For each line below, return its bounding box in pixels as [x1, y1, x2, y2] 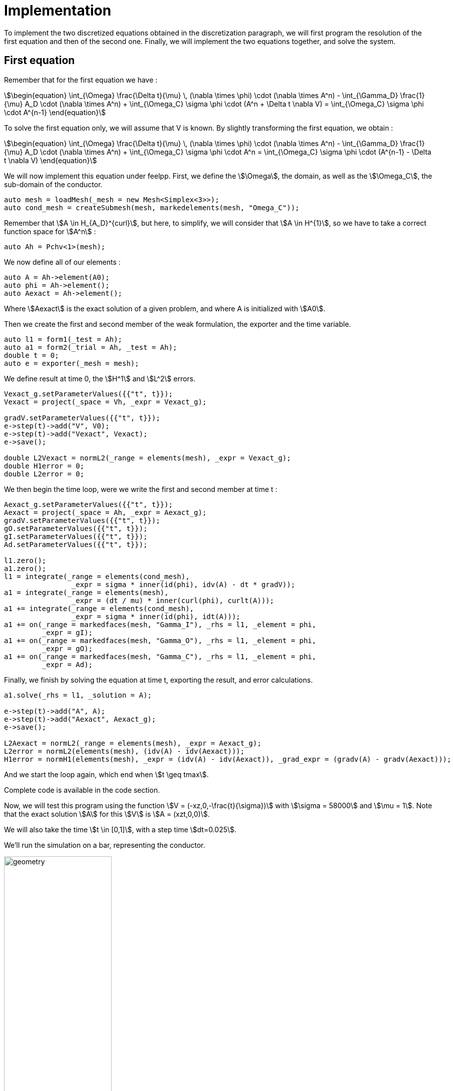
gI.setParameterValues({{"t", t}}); [4, 532, 148, 540]
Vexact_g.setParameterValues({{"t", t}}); [4, 389, 173, 398]
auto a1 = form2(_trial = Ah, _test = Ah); [4, 343, 177, 351]
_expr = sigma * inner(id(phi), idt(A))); [71, 612, 241, 621]
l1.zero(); [4, 556, 47, 565]
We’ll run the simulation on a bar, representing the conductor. [4, 840, 205, 849]
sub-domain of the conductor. [4, 180, 103, 189]
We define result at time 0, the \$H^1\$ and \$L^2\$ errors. [4, 374, 196, 383]
